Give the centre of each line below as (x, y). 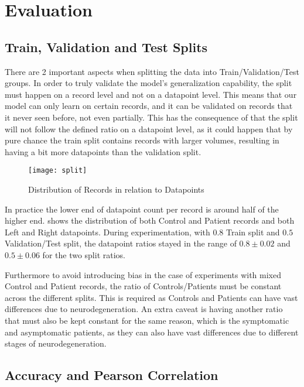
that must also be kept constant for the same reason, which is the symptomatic (147, 320)
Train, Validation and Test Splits (106, 47)
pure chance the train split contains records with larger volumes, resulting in (142, 140)
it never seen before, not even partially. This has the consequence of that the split (151, 117)
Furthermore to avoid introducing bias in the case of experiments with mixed (143, 274)
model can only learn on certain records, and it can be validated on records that (149, 106)
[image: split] (58, 171)
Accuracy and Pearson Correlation (112, 375)
